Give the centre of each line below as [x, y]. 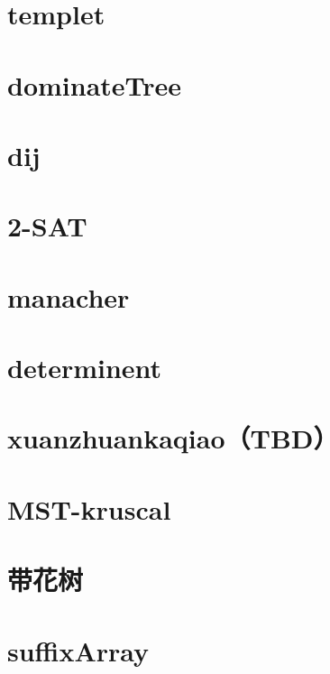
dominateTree [95, 84]
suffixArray [78, 650]
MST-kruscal [89, 508]
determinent [85, 368]
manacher [69, 296]
